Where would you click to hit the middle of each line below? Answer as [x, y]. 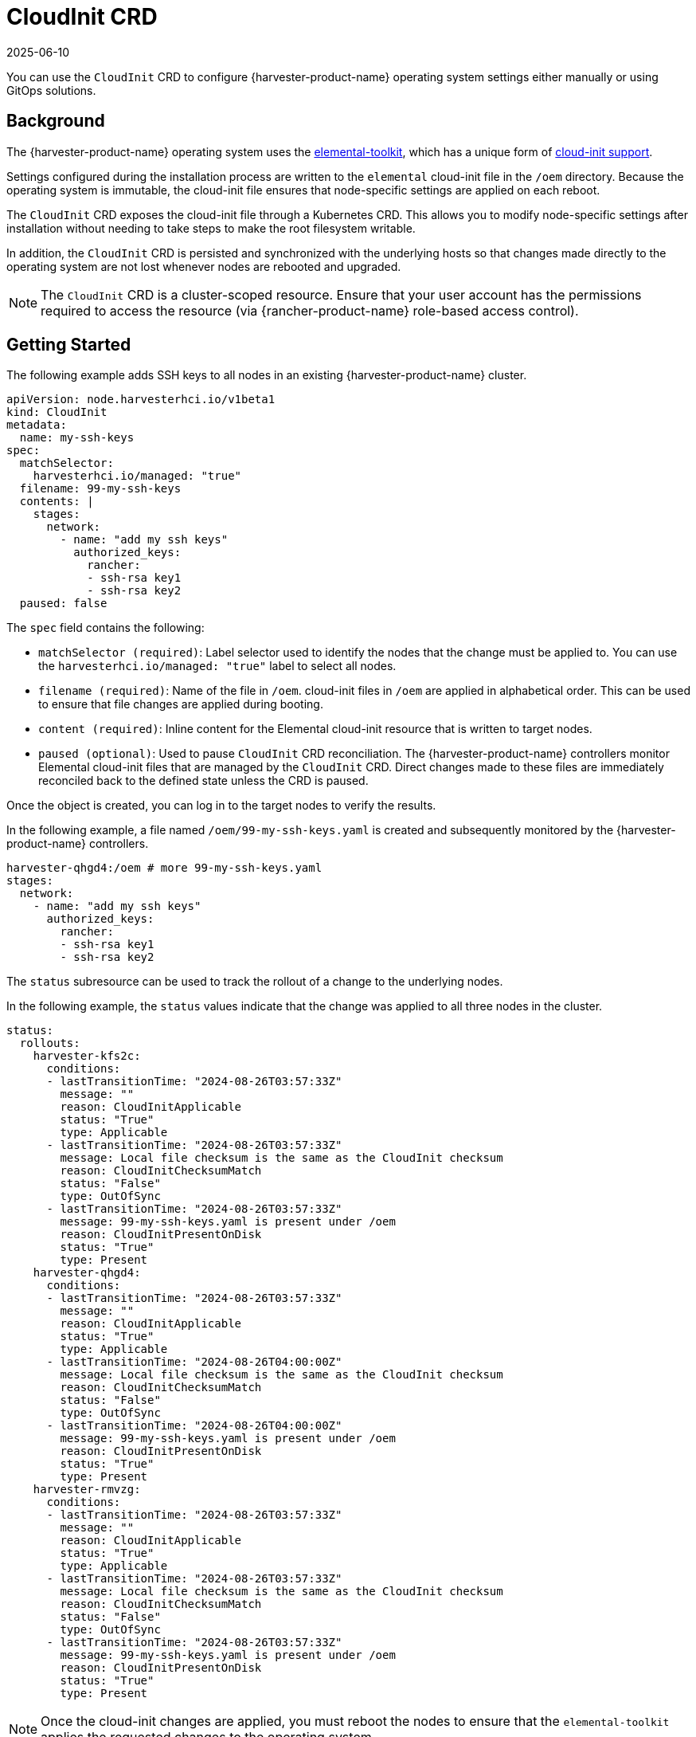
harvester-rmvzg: [87, 1490]
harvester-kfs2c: [87, 1056]
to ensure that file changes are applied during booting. [181, 704]
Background [56, 121]
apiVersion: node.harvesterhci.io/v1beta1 [141, 400]
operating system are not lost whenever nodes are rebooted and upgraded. [204, 266]
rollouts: [50, 1043]
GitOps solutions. [51, 90]
